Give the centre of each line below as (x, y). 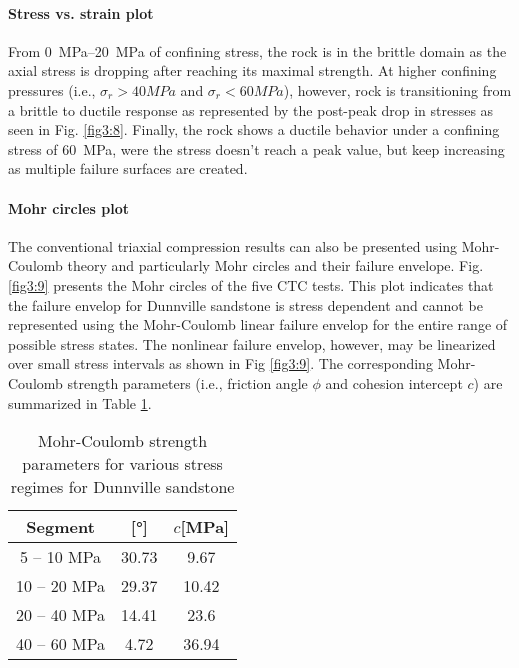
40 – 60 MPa (61, 644)
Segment (60, 527)
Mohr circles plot (68, 207)
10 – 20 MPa (61, 586)
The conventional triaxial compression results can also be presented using (233, 245)
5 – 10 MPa (61, 557)
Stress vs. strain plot (81, 12)
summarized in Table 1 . (80, 402)
